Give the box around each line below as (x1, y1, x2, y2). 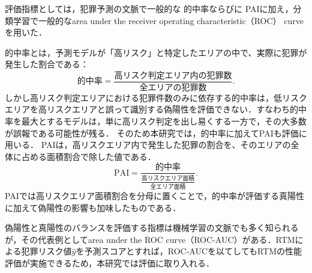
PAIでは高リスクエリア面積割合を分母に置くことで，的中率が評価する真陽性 (5, 189, 304, 201)
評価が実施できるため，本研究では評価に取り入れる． (5, 256, 215, 269)
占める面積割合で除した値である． (21, 150, 156, 162)
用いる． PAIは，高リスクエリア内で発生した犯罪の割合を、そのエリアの (5, 138, 291, 151)
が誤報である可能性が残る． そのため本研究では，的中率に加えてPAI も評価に (5, 126, 307, 139)
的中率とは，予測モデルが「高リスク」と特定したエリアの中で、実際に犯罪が (5, 46, 307, 58)
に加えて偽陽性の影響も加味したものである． (5, 201, 181, 213)
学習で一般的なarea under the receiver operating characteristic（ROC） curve (13, 14, 304, 26)
